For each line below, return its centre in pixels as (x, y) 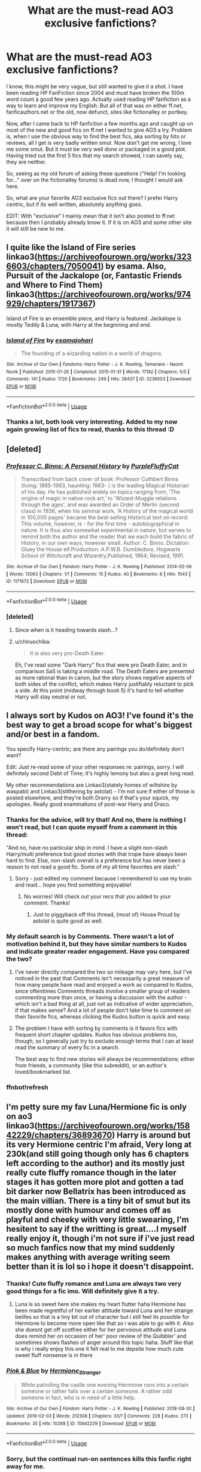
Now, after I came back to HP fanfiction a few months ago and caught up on (100, 123)
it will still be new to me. (36, 228)
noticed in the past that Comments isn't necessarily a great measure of (102, 978)
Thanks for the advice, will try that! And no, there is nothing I (96, 819)
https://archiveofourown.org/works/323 (115, 257)
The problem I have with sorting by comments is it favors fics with (96, 1028)
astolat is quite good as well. (68, 921)
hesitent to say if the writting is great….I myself (97, 1229)
